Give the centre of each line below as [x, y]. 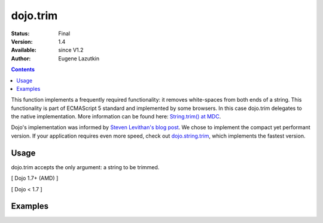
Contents [23, 69]
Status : [20, 33]
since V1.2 [71, 50]
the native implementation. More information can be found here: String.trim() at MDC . [116, 117]
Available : [24, 50]
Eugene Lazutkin [79, 58]
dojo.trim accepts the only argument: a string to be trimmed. [85, 167]
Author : [21, 58]
